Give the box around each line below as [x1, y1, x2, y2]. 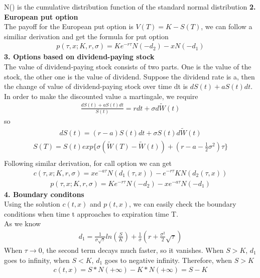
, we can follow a [201, 21, 252, 32]
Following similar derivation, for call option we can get [4, 157, 172, 168]
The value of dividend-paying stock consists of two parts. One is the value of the [4, 61, 251, 71]
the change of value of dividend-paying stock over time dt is [4, 81, 188, 91]
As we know [4, 218, 41, 229]
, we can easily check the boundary [129, 199, 236, 209]
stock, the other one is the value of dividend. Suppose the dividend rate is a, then [4, 71, 255, 81]
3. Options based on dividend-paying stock [4, 51, 155, 62]
